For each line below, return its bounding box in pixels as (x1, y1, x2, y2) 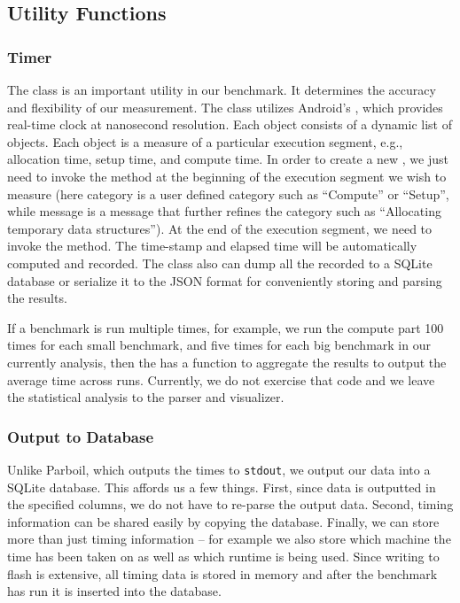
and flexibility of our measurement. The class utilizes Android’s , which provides (7, 97, 443, 116)
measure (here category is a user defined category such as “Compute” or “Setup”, (7, 184, 449, 203)
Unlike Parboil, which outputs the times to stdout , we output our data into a (7, 460, 431, 478)
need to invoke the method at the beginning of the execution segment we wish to (7, 166, 447, 185)
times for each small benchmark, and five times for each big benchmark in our (7, 336, 431, 354)
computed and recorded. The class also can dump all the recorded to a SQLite (7, 253, 433, 272)
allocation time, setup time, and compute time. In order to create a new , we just (7, 150, 448, 168)
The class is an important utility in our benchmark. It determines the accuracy (7, 81, 436, 98)
